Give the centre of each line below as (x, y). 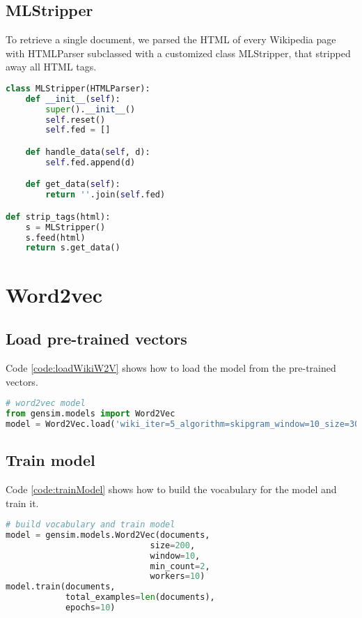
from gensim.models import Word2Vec (90, 413)
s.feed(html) (55, 238)
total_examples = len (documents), (140, 597)
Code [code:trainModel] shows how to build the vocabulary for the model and (171, 489)
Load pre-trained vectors (96, 339)
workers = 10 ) (178, 576)
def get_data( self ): (73, 184)
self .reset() (76, 120)
